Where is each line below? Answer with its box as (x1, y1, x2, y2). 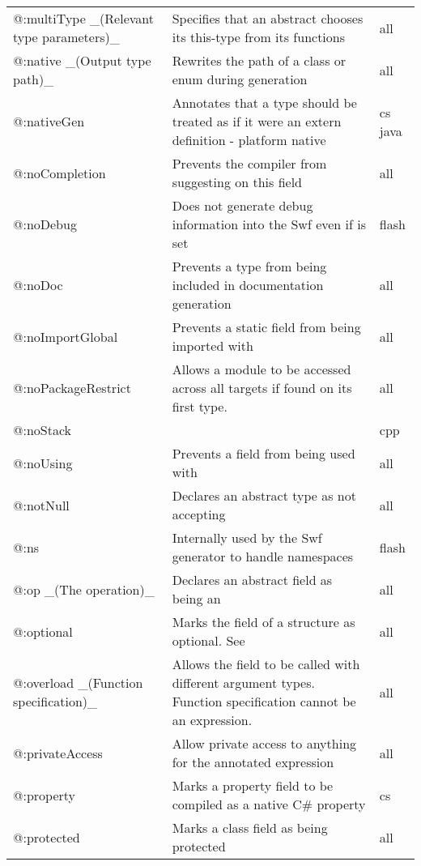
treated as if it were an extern (172, 112, 342, 130)
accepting (172, 505, 226, 523)
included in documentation (172, 275, 324, 294)
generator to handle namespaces (172, 547, 354, 565)
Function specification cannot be (172, 692, 356, 710)
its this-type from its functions (172, 28, 346, 46)
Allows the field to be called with (172, 655, 360, 673)
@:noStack (13, 420, 72, 439)
